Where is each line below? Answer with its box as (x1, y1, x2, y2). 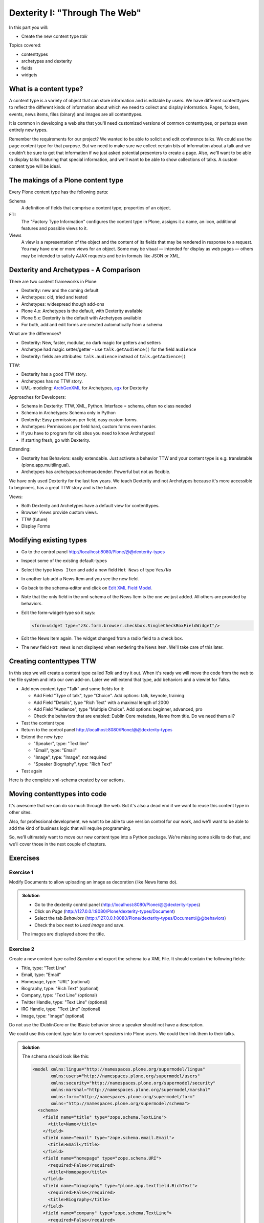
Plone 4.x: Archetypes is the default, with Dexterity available (21, 308, 143, 314)
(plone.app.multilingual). (21, 462, 70, 468)
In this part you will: (9, 24, 48, 30)
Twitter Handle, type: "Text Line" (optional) (21, 999, 108, 1005)
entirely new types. (9, 127, 48, 133)
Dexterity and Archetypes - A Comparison (9, 266, 140, 274)
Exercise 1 (9, 869, 34, 876)
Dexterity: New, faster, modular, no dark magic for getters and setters (21, 340, 161, 345)
